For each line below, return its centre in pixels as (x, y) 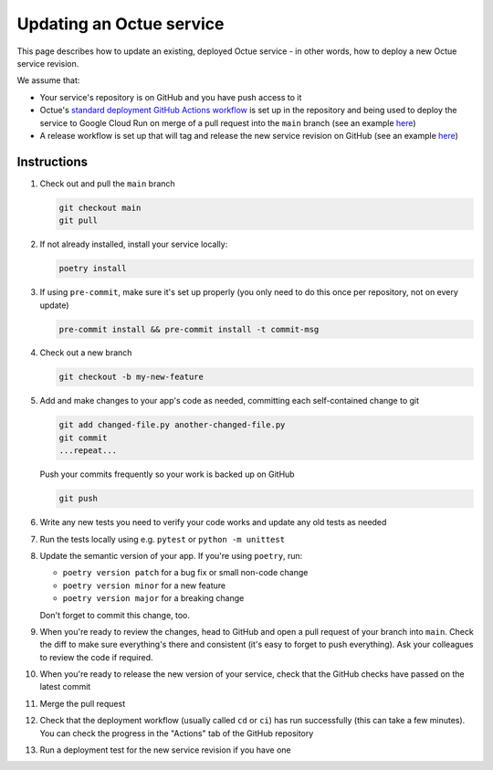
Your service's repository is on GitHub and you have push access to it (171, 97)
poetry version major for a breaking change (153, 598)
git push (79, 499)
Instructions (52, 161)
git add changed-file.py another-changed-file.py (172, 425)
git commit (83, 438)
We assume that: (48, 80)
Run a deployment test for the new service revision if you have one (165, 750)
